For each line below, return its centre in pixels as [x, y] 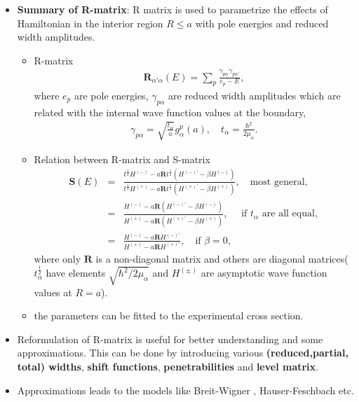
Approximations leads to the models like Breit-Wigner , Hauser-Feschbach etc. [185, 390]
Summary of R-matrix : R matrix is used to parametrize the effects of [172, 9]
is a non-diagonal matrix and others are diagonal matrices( [222, 258]
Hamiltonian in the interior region [90, 23]
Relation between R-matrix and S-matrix [122, 159]
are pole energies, [111, 95]
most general [277, 182]
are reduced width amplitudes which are [255, 95]
